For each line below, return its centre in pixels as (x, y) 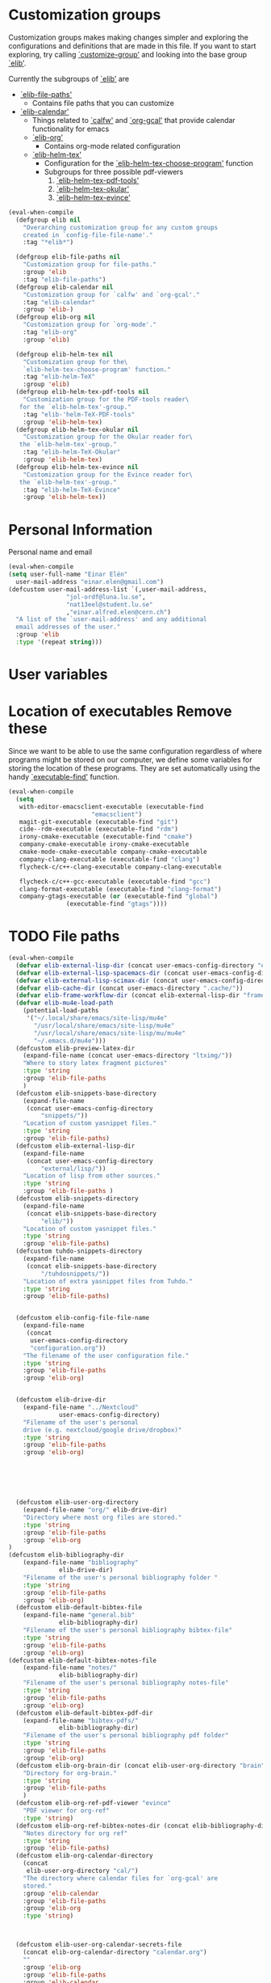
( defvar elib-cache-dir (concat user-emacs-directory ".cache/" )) (129, 988)
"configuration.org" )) (68, 1348)
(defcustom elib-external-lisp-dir (75, 1146)
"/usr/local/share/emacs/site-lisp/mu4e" (104, 1025)
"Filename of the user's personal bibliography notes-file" (126, 1683)
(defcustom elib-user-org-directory (77, 1503)
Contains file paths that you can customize (103, 103)
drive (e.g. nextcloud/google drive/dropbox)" (102, 1430)
